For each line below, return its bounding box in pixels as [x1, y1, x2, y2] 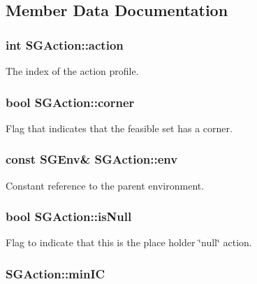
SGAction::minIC [6, 264, 105, 282]
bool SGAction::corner [6, 93, 135, 111]
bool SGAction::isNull [6, 208, 132, 225]
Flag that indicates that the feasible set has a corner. [6, 120, 233, 135]
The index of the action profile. [6, 64, 139, 78]
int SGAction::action [6, 36, 124, 53]
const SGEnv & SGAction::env [6, 150, 178, 168]
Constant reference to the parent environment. [6, 178, 205, 192]
